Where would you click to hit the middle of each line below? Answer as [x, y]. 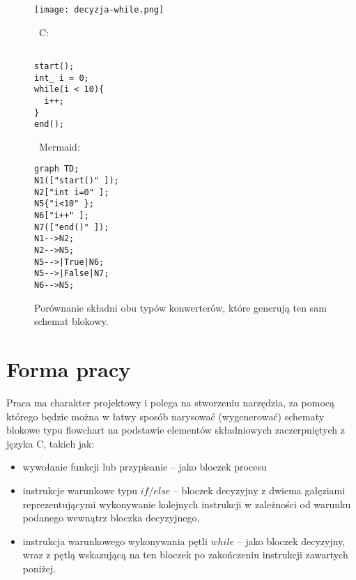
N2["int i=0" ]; [72, 192]
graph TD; [57, 169]
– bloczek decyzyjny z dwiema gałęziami [259, 490]
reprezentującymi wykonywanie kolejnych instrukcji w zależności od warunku [187, 504]
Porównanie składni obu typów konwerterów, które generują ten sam [180, 307]
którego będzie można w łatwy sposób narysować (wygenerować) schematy [165, 416]
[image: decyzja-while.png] [99, 10]
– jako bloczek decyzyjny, [291, 541]
